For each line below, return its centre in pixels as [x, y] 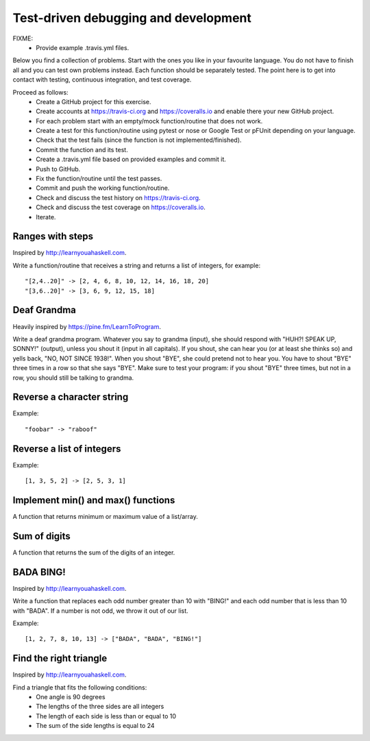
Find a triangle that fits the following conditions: [80, 687]
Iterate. [46, 217]
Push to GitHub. [58, 169]
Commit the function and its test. [82, 149]
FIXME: [23, 38]
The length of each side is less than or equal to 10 [106, 716]
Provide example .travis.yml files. [83, 47]
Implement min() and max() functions [94, 500]
